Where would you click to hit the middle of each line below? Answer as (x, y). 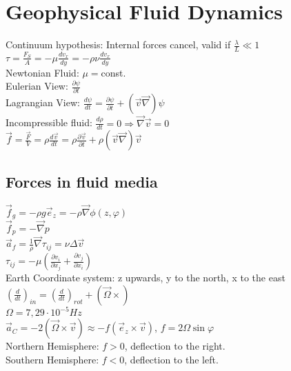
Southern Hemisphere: (52, 359)
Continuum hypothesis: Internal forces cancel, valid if (118, 44)
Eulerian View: (37, 86)
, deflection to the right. (175, 346)
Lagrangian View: (43, 102)
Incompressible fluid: (49, 122)
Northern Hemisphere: (52, 346)
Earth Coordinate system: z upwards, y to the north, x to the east (145, 278)
